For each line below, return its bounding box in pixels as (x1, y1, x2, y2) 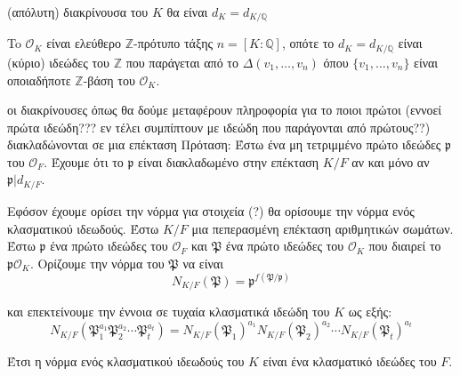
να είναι (182, 253, 223, 272)
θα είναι (166, 3, 208, 20)
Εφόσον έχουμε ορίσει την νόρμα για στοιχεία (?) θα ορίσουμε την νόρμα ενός (7, 201, 415, 220)
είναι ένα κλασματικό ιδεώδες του (262, 352, 437, 371)
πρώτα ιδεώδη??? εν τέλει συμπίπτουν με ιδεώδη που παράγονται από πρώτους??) (7, 117, 431, 136)
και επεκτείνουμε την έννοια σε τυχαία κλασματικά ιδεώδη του (7, 302, 330, 321)
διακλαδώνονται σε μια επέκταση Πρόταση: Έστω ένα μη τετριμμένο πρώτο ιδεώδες (7, 135, 441, 154)
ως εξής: (348, 302, 392, 321)
